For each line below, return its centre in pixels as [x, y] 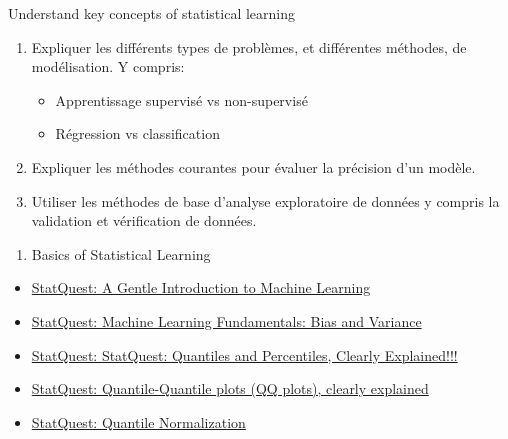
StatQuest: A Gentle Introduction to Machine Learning [201, 287]
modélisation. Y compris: [108, 66]
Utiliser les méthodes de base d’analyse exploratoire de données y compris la [265, 200]
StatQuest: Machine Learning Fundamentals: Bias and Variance [226, 320]
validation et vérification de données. [144, 220]
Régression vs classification [137, 133]
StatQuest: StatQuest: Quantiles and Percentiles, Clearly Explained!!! [244, 354]
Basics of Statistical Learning [121, 253]
